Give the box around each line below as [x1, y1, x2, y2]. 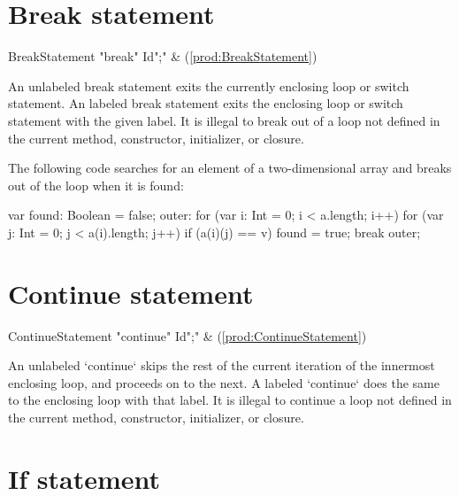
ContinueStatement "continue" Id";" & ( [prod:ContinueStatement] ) [8, 326, 367, 345]
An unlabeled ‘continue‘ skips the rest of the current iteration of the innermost [8, 356, 435, 375]
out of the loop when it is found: [8, 175, 184, 194]
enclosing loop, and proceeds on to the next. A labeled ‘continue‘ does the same [8, 373, 440, 391]
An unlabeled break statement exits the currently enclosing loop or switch [8, 76, 409, 95]
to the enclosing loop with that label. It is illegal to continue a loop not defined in [8, 391, 452, 409]
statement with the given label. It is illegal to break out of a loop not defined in [8, 111, 440, 129]
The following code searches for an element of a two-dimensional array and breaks [8, 159, 452, 177]
